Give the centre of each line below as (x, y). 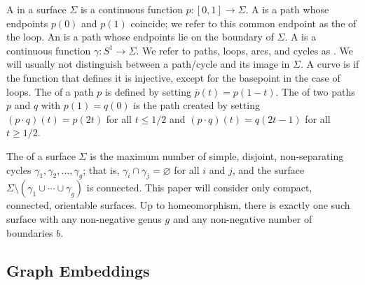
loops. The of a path (50, 91)
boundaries (30, 232)
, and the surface (268, 169)
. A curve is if (330, 64)
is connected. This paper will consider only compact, (199, 188)
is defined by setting (148, 91)
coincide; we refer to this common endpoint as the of (243, 23)
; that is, (101, 169)
